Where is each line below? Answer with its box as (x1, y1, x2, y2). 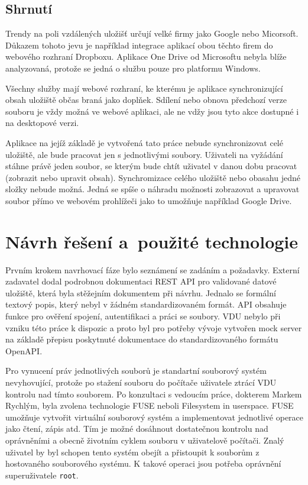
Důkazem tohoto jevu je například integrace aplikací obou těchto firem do (5, 38, 273, 51)
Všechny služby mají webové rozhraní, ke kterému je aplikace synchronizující (5, 82, 283, 94)
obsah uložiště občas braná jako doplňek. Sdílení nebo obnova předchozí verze (5, 93, 287, 106)
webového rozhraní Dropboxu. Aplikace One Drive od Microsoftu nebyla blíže (5, 50, 287, 63)
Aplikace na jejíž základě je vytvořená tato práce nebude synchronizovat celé (5, 136, 283, 148)
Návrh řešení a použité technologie (5, 229, 299, 253)
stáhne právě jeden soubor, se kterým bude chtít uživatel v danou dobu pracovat (5, 160, 297, 172)
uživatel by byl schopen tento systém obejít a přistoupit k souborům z (5, 445, 260, 458)
